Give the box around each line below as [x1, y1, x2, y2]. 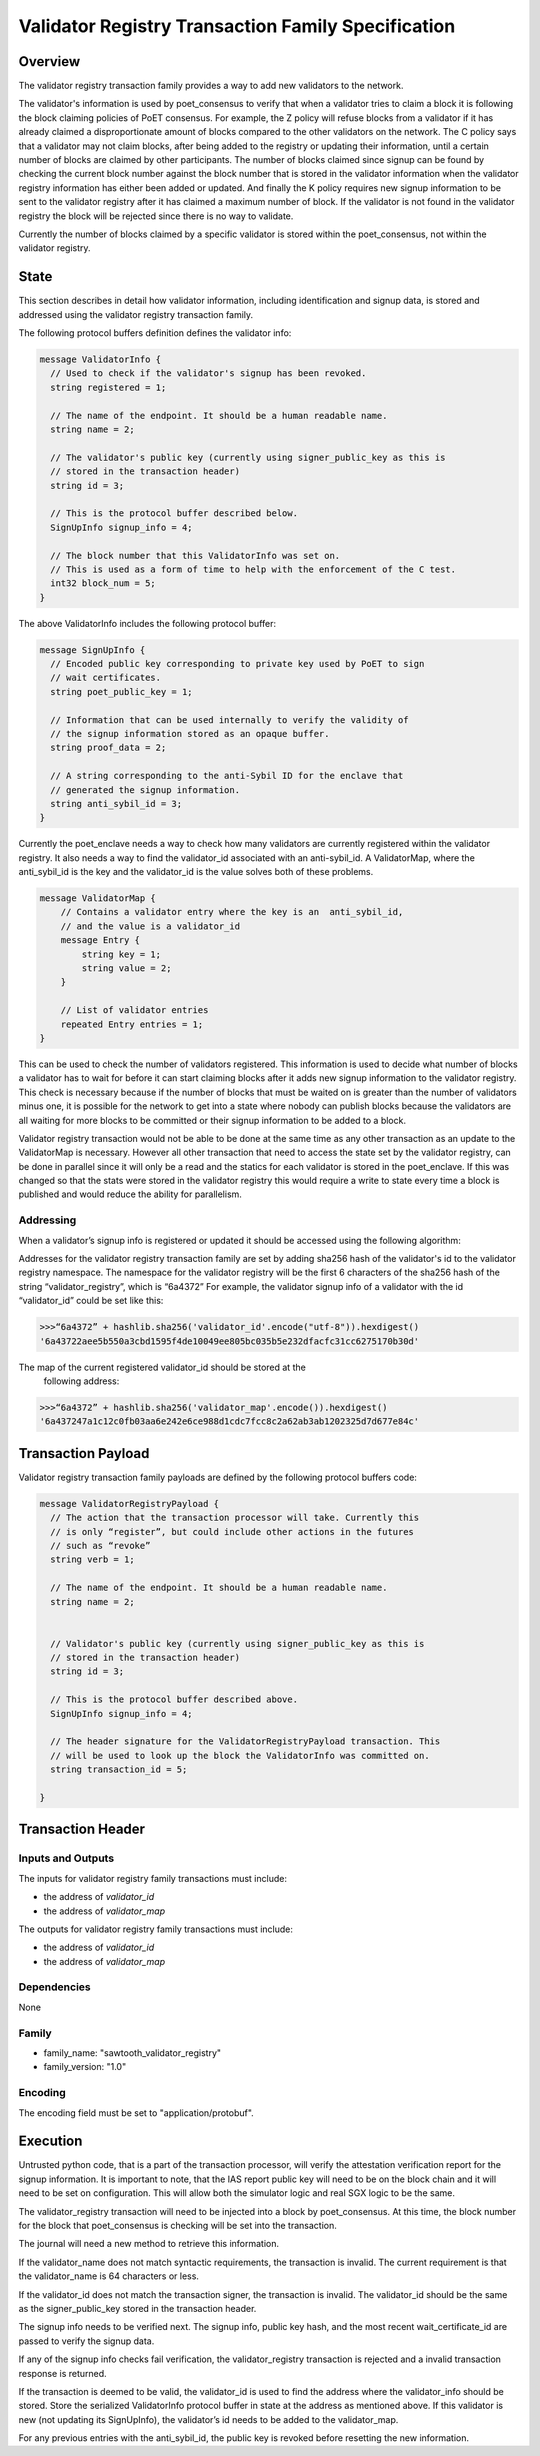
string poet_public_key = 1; [50, 686, 194, 697]
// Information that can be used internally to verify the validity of [50, 714, 409, 725]
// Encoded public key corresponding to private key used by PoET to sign [50, 658, 425, 670]
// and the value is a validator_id [60, 920, 240, 932]
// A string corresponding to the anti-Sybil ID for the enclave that [50, 770, 404, 782]
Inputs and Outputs [18, 1851, 115, 1865]
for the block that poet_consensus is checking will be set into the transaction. [18, 2219, 337, 2231]
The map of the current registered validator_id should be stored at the [18, 1361, 307, 1373]
